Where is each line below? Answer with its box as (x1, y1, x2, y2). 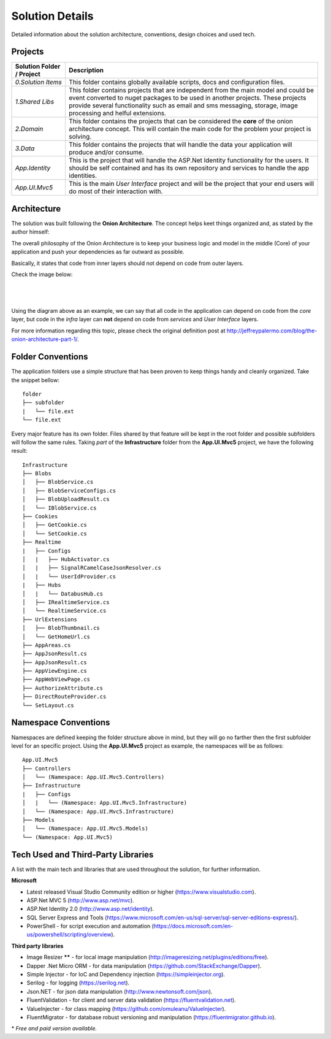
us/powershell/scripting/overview (26, 931, 112, 938)
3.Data (15, 144, 35, 153)
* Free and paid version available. (11, 1025, 97, 1032)
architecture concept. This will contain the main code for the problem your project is (68, 125, 312, 133)
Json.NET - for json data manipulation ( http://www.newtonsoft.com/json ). (26, 987, 213, 995)
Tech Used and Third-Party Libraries (11, 849, 154, 860)
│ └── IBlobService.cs (22, 504, 97, 512)
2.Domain (15, 125, 44, 133)
